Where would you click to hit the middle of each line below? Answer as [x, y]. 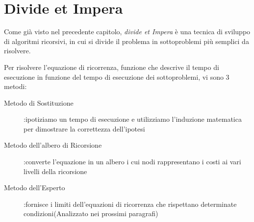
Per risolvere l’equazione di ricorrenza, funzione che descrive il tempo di [112, 67]
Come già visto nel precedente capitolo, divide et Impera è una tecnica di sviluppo [127, 32]
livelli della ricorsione [55, 171]
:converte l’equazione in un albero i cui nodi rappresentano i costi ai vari [132, 162]
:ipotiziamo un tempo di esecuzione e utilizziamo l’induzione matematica [133, 119]
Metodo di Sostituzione [39, 102]
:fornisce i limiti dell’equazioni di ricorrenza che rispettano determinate [130, 204]
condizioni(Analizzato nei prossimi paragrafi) [91, 213]
